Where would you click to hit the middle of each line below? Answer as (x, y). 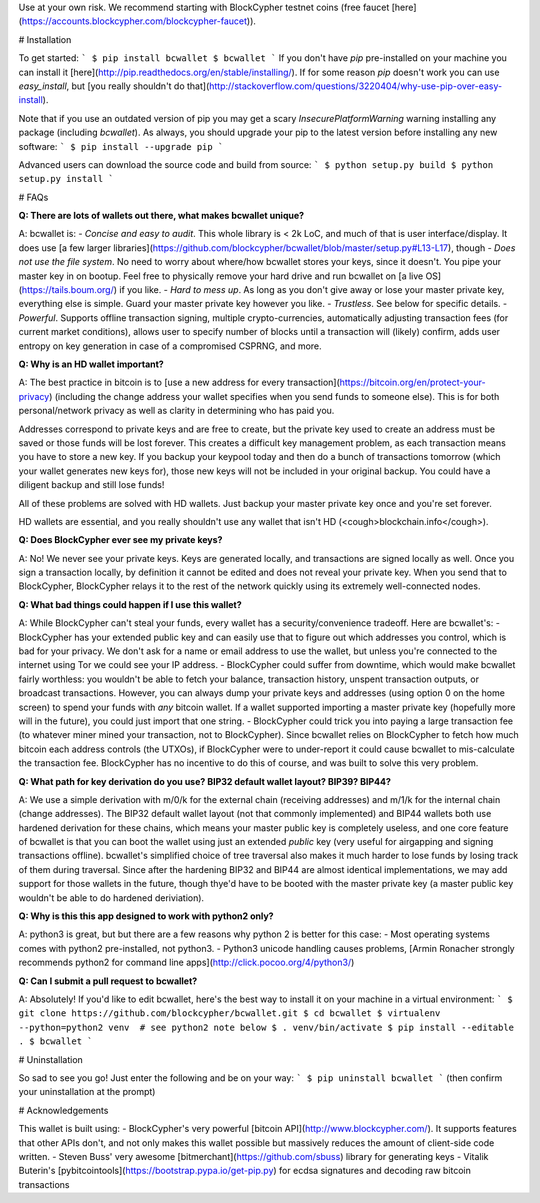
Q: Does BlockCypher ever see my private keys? (120, 540)
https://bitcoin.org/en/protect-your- (412, 382)
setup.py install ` (66, 179)
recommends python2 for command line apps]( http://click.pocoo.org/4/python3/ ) (186, 962)
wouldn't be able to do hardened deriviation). (111, 897)
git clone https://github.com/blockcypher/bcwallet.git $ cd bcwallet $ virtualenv (229, 1013)
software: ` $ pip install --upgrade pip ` (121, 146)
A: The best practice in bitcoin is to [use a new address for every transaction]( (179, 382)
